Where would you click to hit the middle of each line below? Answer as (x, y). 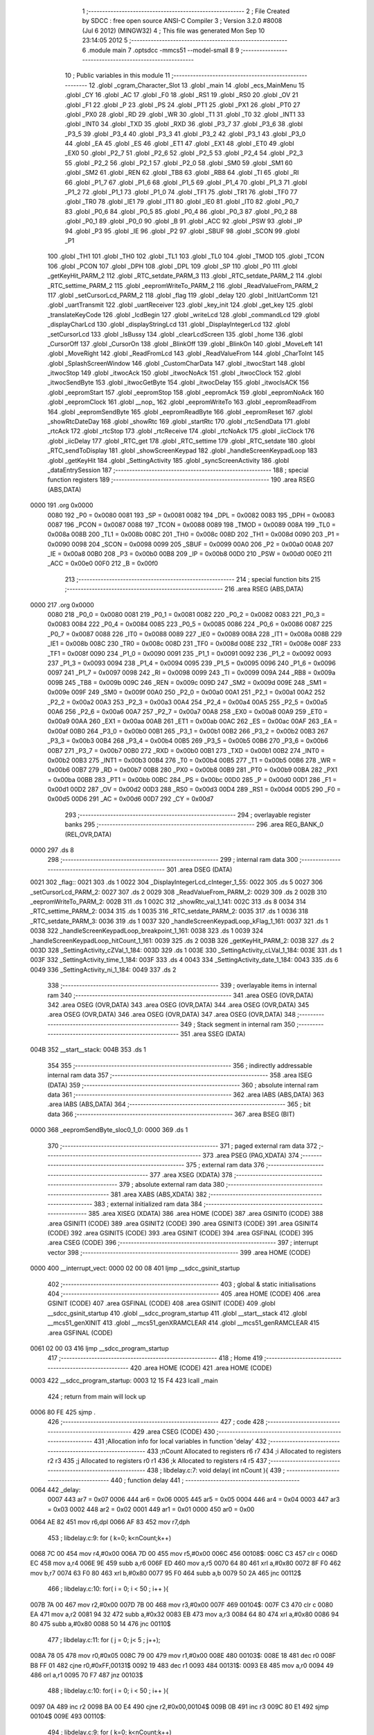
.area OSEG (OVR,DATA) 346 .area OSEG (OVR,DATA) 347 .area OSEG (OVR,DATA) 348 (171, 1015)
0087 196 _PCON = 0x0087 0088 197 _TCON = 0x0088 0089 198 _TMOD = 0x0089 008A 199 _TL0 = (192, 525)
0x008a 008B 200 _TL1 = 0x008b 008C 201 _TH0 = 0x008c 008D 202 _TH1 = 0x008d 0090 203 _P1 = (194, 534)
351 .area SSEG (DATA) (213, 1034)
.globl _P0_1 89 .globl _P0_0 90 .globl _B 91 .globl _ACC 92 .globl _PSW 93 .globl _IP (184, 221)
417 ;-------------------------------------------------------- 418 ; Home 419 (155, 1358)
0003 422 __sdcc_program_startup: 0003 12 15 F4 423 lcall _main (124, 1380)
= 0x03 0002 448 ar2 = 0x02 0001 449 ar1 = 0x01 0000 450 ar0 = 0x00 (151, 1509)
